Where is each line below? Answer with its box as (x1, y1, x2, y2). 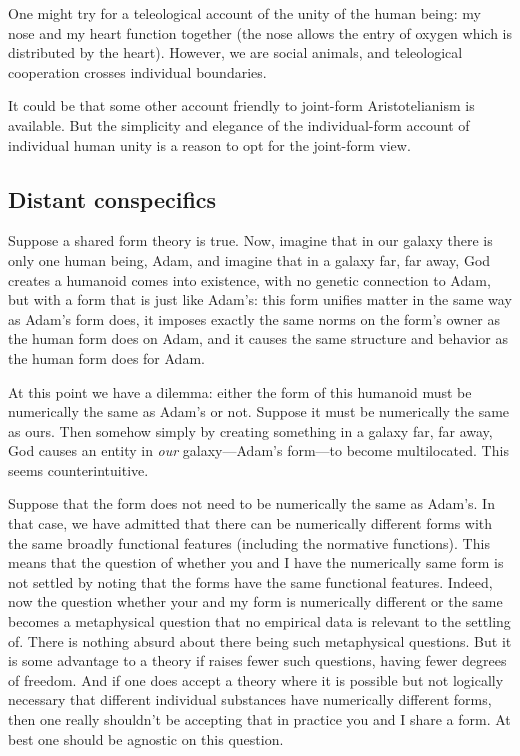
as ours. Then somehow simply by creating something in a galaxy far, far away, (8, 420, 493, 441)
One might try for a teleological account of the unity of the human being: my (8, 3, 481, 23)
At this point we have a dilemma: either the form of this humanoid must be (8, 381, 472, 402)
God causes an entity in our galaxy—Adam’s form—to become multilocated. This (8, 440, 509, 461)
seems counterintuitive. (8, 459, 149, 480)
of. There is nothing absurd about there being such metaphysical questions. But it (8, 630, 512, 651)
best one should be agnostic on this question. (8, 728, 284, 749)
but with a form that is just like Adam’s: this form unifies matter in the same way (8, 289, 512, 310)
